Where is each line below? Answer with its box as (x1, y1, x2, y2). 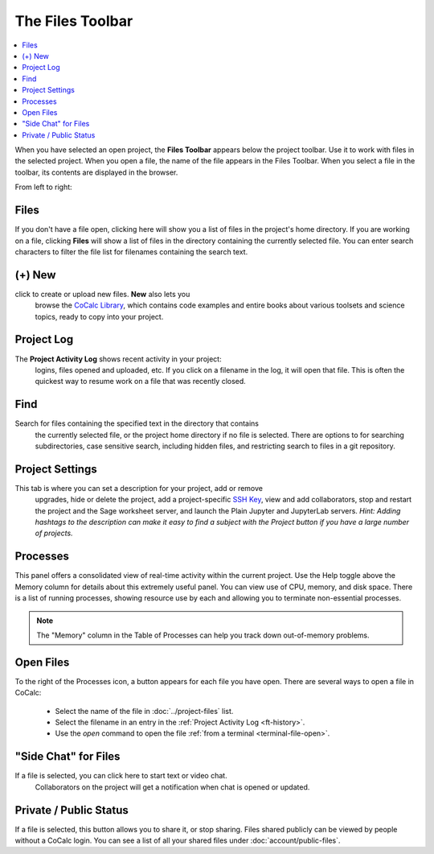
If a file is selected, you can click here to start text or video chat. (14, 771, 228, 781)
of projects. (35, 528, 73, 538)
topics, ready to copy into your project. (35, 311, 164, 321)
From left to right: (14, 182, 72, 192)
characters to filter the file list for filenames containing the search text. (14, 246, 248, 257)
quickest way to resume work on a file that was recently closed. (35, 377, 247, 386)
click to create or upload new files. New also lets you (14, 289, 190, 299)
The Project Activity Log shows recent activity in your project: (14, 354, 222, 364)
